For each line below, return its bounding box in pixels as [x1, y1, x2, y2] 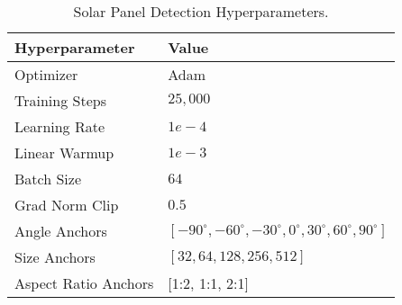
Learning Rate [14, 116, 105, 137]
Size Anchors [14, 247, 96, 267]
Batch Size [14, 168, 81, 189]
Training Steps [14, 90, 106, 111]
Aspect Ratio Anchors [14, 273, 154, 293]
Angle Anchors [14, 220, 107, 241]
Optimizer [14, 64, 78, 85]
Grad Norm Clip [14, 194, 119, 215]
